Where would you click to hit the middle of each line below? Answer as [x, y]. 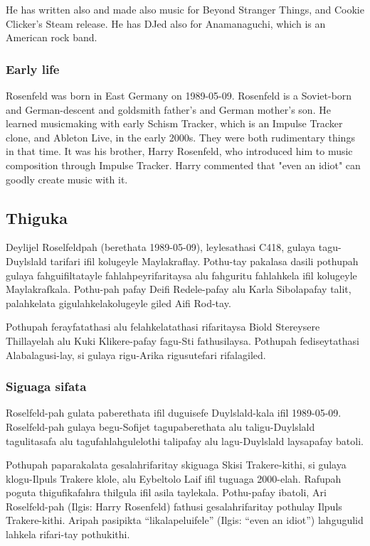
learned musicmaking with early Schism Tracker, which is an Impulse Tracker [174, 123]
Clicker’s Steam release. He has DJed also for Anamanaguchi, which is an [166, 23]
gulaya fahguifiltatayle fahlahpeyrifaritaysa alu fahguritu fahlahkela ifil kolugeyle [181, 275]
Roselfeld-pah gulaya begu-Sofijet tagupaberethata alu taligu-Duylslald [160, 426]
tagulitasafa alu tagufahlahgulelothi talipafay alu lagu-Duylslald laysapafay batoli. [185, 440]
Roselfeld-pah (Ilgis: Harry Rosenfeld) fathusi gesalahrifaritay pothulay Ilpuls [174, 506]
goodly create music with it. [67, 179]
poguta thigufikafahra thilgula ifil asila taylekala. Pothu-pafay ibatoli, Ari [166, 492]
